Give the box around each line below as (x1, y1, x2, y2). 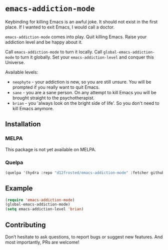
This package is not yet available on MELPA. (5, 146, 96, 152)
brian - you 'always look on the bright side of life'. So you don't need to (12, 100, 159, 106)
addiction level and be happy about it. (5, 39, 83, 45)
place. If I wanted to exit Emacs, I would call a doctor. (5, 24, 115, 30)
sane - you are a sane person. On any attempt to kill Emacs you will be (12, 89, 156, 95)
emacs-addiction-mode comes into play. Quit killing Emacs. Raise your (5, 34, 147, 40)
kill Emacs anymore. (12, 105, 54, 111)
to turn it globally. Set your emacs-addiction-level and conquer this (15, 54, 154, 60)
